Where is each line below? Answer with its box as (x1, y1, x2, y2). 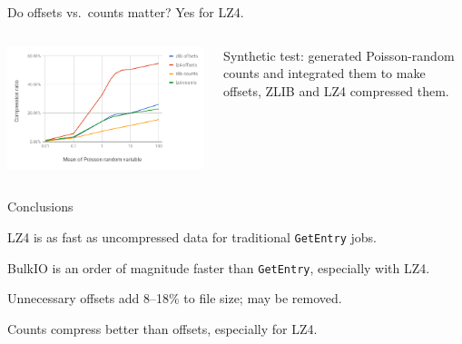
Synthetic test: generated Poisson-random (223, 45, 455, 64)
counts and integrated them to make (223, 64, 426, 83)
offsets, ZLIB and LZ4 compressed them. (223, 81, 449, 100)
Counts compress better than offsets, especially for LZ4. (7, 319, 318, 338)
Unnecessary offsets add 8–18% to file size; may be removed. (7, 289, 342, 308)
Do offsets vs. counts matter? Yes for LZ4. (7, 3, 244, 21)
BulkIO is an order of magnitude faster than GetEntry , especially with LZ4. (7, 258, 430, 277)
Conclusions (7, 197, 74, 216)
